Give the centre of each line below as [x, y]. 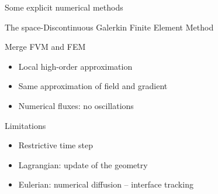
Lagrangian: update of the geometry [83, 164]
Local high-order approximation [75, 66]
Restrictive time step [56, 145]
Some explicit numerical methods [64, 7]
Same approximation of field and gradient [93, 86]
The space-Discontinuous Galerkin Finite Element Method [109, 27]
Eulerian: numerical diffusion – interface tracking [106, 184]
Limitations [25, 125]
